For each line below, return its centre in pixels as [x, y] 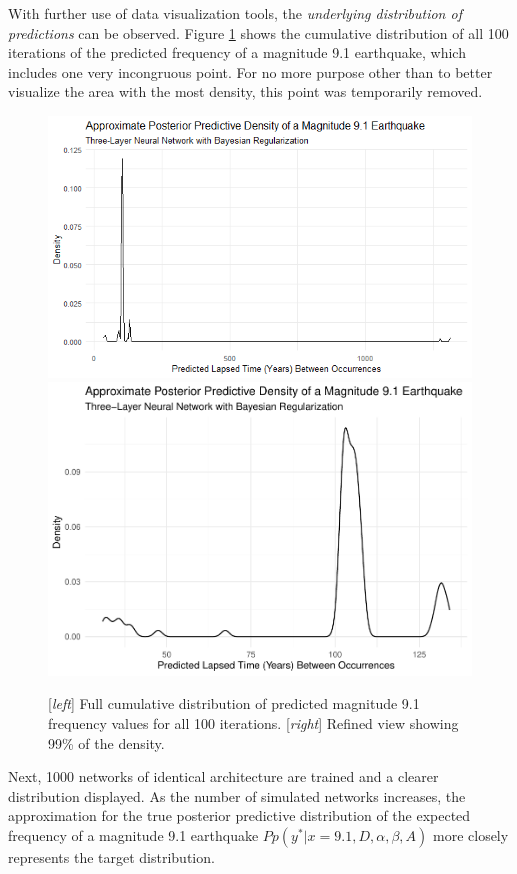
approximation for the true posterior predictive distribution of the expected [239, 815]
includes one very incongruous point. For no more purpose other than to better [250, 71]
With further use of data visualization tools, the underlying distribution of [235, 13]
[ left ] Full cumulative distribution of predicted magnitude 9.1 [234, 703]
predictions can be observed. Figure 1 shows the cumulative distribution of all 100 [258, 32]
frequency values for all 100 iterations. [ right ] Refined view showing [253, 723]
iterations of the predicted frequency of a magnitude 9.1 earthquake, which [237, 52]
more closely [470, 835]
